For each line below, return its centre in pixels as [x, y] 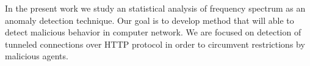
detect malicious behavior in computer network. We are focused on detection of [153, 32]
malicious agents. [37, 56]
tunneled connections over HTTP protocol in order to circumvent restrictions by [155, 44]
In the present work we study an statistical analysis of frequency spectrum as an [155, 8]
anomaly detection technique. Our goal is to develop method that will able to [150, 20]
